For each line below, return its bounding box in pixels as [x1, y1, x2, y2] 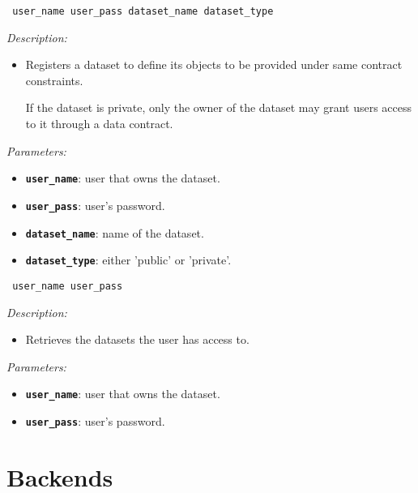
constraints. [25, 71, 83, 88]
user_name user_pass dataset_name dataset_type [12, 6, 274, 17]
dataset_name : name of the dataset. [25, 224, 204, 241]
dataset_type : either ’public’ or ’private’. [25, 251, 232, 268]
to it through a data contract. [25, 115, 173, 132]
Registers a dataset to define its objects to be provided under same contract [25, 56, 403, 73]
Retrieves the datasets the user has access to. [25, 331, 250, 348]
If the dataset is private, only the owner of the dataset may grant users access [25, 99, 412, 116]
